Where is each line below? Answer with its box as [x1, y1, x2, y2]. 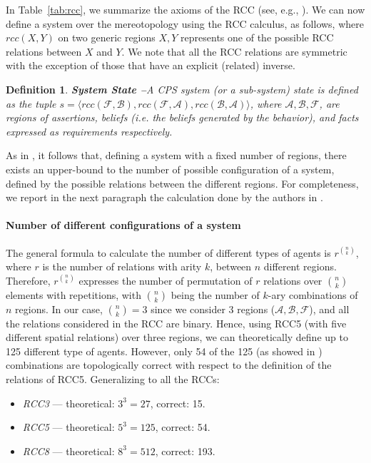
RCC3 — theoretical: [22, 395, 115, 410]
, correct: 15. [150, 395, 205, 410]
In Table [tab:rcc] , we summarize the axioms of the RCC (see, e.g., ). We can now [6, 2, 365, 16]
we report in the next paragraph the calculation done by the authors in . [6, 190, 323, 205]
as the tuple [6, 96, 56, 111]
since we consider [151, 301, 225, 316]
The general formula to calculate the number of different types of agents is [6, 245, 331, 260]
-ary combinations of [268, 287, 358, 302]
